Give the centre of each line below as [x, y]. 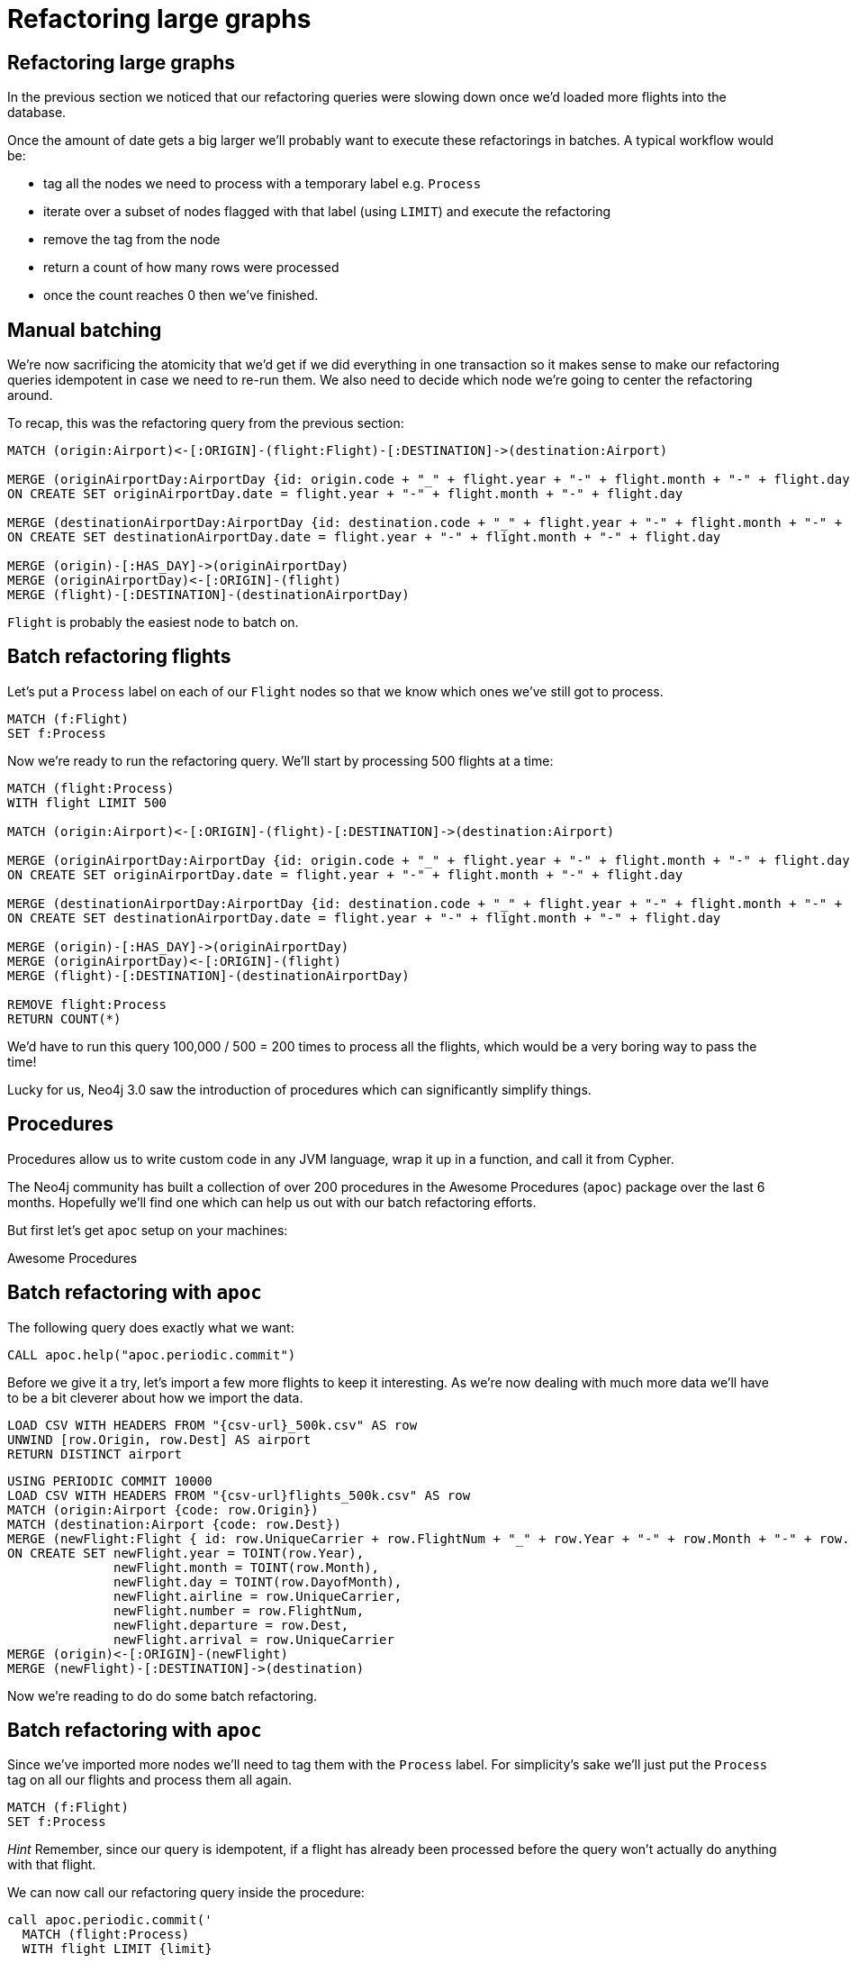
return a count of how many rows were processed [191, 268]
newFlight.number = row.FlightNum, [239, 1610]
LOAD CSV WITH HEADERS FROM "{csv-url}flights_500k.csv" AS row [239, 1495]
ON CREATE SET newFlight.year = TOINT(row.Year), [186, 1553]
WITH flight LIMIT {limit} [117, 1949]
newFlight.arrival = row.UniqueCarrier [254, 1639]
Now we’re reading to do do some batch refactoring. [163, 1695]
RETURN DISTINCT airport [95, 1454]
